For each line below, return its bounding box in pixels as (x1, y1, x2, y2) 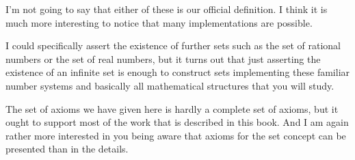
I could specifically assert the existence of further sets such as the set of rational (5, 38, 341, 53)
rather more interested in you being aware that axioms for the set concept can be (5, 128, 346, 142)
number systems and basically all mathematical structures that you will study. (5, 78, 334, 92)
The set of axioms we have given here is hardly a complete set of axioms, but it (5, 101, 339, 116)
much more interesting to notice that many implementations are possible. (5, 15, 313, 29)
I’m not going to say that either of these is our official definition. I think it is (5, 2, 328, 16)
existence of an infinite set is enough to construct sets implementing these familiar (5, 65, 350, 79)
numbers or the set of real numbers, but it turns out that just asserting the (5, 51, 321, 66)
